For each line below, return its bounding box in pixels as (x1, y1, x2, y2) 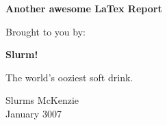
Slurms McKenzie (5, 93, 79, 107)
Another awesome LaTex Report (5, 1, 162, 15)
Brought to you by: (5, 24, 86, 38)
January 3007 (5, 106, 62, 120)
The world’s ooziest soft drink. (5, 70, 133, 84)
